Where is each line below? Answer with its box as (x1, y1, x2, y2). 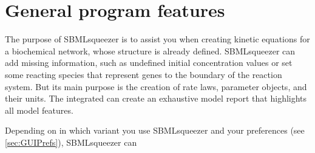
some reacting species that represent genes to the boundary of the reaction (5, 68, 282, 80)
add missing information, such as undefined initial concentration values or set (5, 56, 293, 69)
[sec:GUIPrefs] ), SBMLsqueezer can (5, 135, 137, 148)
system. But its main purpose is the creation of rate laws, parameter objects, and (5, 80, 307, 93)
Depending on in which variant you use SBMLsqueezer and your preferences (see (5, 124, 305, 137)
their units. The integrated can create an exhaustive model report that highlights (5, 92, 307, 105)
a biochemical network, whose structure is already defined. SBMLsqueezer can (5, 44, 296, 57)
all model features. (5, 103, 73, 116)
